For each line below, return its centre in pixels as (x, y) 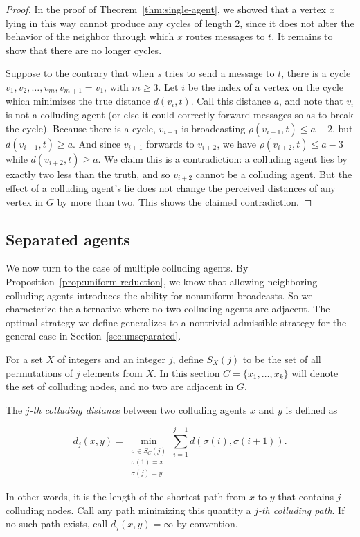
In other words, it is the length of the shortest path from (126, 496)
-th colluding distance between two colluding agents (138, 409)
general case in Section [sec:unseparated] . (93, 336)
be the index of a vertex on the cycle (266, 86)
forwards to (170, 143)
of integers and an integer (111, 359)
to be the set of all (282, 359)
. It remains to (302, 36)
